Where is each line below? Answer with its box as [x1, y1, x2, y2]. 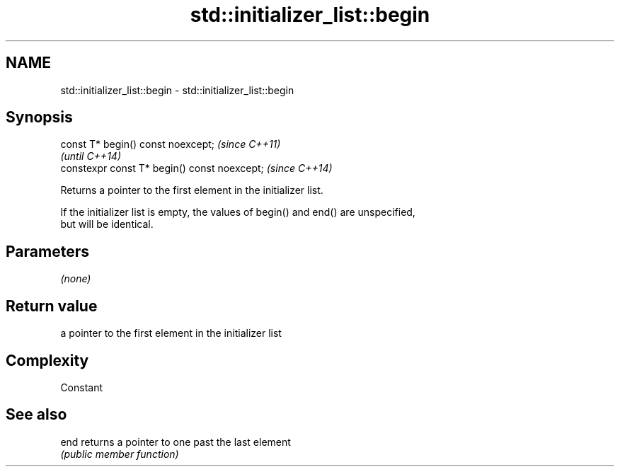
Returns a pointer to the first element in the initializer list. [60, 184, 323, 197]
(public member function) [60, 447, 179, 460]
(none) [60, 272, 91, 285]
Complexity [6, 351, 89, 369]
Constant [60, 381, 103, 393]
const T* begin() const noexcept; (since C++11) [60, 138, 281, 151]
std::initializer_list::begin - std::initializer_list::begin [60, 84, 294, 96]
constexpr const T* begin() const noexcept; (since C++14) [60, 162, 333, 175]
